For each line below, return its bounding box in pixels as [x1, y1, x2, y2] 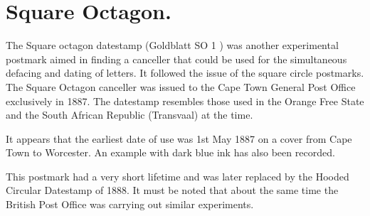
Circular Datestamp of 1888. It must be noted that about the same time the [6, 183, 339, 198]
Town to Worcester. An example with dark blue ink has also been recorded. [6, 145, 335, 160]
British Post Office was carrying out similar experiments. [6, 197, 254, 212]
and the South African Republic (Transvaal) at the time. [6, 107, 253, 122]
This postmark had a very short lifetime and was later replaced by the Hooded [6, 168, 349, 183]
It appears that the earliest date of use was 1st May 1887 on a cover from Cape [6, 131, 352, 146]
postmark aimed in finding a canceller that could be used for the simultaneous [6, 51, 347, 66]
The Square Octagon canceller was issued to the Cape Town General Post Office [6, 79, 356, 94]
